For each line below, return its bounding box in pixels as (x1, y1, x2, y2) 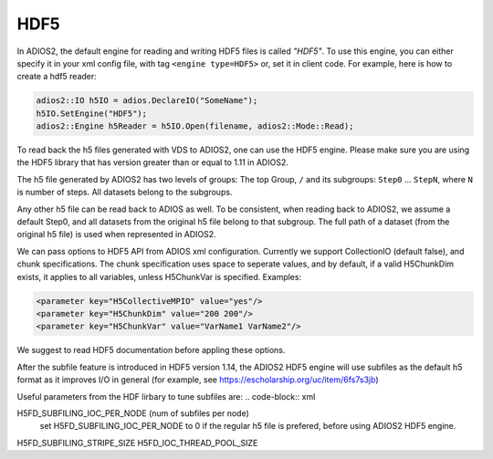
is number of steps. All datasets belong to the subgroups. (16, 187, 233, 198)
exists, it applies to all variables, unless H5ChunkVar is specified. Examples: (16, 271, 301, 282)
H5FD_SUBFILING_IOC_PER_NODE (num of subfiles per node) (16, 407, 250, 419)
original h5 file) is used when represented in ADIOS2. (16, 229, 216, 240)
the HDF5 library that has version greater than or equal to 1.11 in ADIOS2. (16, 157, 289, 168)
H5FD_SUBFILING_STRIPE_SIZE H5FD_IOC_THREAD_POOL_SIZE (16, 437, 258, 448)
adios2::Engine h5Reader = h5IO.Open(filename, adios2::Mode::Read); (36, 121, 354, 131)
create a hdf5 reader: (16, 71, 98, 82)
